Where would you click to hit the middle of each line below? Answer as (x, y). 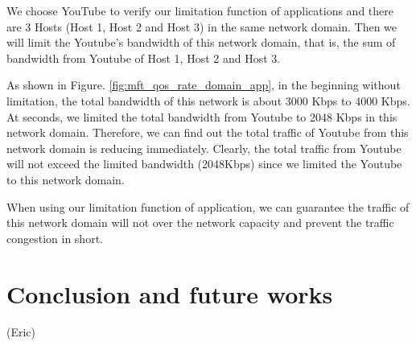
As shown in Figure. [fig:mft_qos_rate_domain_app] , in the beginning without (204, 85)
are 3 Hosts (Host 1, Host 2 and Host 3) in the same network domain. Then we (202, 26)
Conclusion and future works (170, 293)
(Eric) (21, 332)
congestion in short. (55, 238)
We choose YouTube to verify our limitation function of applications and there (200, 10)
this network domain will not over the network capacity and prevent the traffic (200, 222)
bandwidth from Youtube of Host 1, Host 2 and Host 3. (144, 58)
